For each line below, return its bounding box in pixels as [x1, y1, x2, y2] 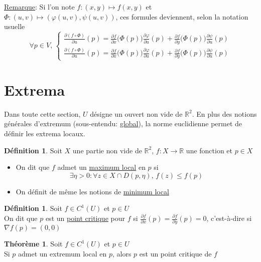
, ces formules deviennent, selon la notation [115, 11, 248, 22]
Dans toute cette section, [4, 108, 81, 119]
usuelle [4, 21, 25, 32]
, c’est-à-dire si [206, 213, 252, 223]
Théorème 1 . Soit [4, 238, 63, 249]
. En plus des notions [192, 108, 257, 119]
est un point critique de [139, 248, 212, 258]
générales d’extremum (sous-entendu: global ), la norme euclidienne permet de [4, 118, 242, 129]
